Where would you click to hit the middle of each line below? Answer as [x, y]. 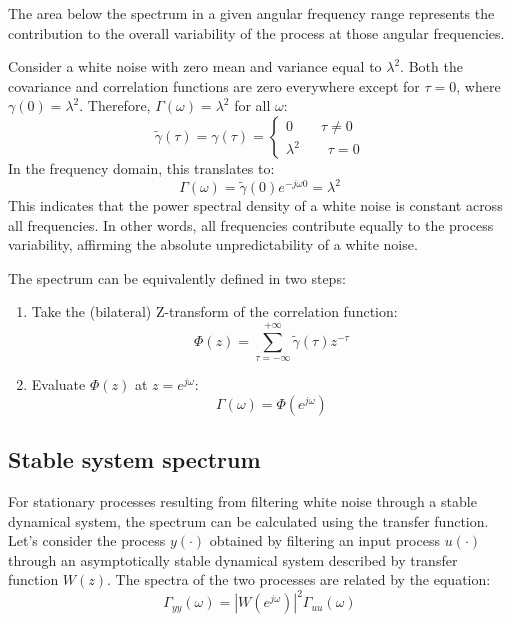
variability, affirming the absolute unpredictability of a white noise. [213, 244]
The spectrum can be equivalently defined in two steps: [177, 277]
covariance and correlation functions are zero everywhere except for [214, 85]
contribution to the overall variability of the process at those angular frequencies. [256, 32]
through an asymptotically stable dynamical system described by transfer [233, 559]
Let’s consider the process [87, 540]
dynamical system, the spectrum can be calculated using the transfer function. [248, 520]
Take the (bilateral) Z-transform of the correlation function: [214, 311]
